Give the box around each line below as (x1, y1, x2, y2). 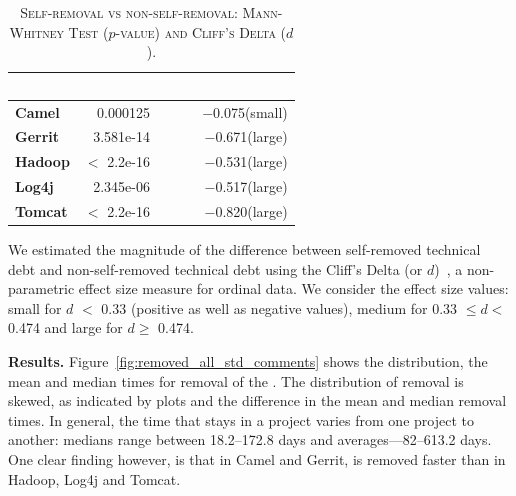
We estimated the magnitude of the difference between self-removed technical (8, 239, 481, 260)
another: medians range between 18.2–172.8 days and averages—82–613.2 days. (8, 429, 492, 450)
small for (8, 297, 62, 318)
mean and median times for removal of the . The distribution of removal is (8, 370, 464, 391)
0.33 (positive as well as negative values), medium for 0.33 (101, 297, 458, 318)
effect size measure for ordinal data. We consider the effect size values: (78, 278, 509, 299)
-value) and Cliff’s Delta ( (115, 21, 287, 42)
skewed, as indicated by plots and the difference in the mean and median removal (8, 390, 507, 411)
